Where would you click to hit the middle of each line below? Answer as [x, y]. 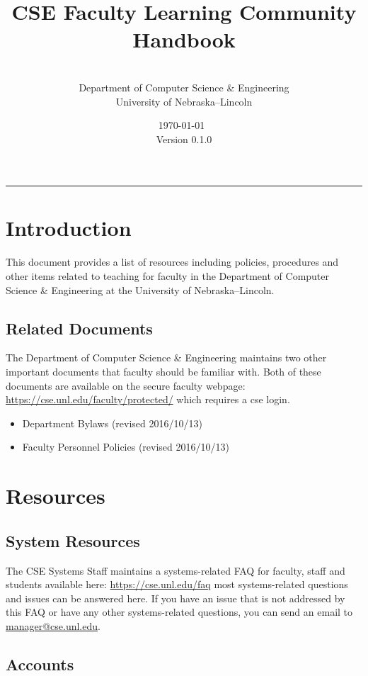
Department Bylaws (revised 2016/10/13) [112, 423]
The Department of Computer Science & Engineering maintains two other [166, 357]
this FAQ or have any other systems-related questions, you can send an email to [179, 612]
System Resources [73, 540]
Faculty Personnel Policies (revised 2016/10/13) [126, 447]
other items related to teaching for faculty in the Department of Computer [168, 276]
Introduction [69, 228]
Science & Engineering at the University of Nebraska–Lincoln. [140, 289]
